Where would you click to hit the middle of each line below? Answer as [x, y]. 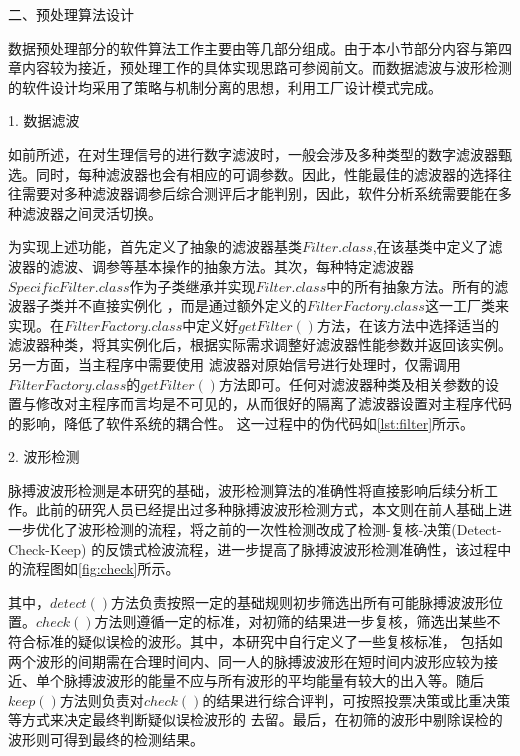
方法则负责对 [101, 699]
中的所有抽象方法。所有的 [410, 285]
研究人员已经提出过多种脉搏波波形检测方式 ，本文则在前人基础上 [287, 509]
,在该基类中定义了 [430, 246]
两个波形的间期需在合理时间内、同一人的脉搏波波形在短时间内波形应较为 [246, 660]
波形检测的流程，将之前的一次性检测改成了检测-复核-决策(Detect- [289, 529]
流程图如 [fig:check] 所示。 [100, 568]
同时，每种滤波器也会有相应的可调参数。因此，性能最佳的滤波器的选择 [266, 173]
